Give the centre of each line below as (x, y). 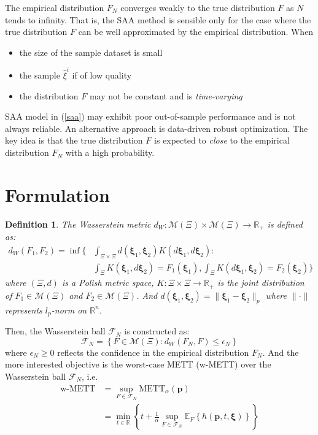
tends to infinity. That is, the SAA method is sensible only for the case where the (158, 19)
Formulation (57, 194)
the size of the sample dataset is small (91, 52)
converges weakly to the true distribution (198, 7)
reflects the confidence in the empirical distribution (153, 352)
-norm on (69, 310)
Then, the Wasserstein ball (55, 331)
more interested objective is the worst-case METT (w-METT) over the (138, 364)
